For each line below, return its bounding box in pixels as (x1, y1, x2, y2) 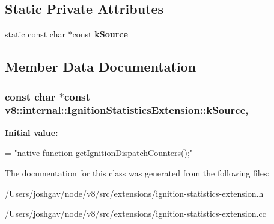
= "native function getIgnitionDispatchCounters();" (5, 146, 193, 159)
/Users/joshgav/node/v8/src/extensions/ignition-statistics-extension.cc (5, 207, 266, 220)
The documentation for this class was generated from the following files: (5, 166, 270, 179)
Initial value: (5, 126, 58, 138)
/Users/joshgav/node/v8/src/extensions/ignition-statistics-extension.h (5, 187, 264, 199)
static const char (5, 28, 65, 40)
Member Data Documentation (5, 57, 196, 76)
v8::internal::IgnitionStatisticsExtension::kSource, (5, 102, 249, 117)
